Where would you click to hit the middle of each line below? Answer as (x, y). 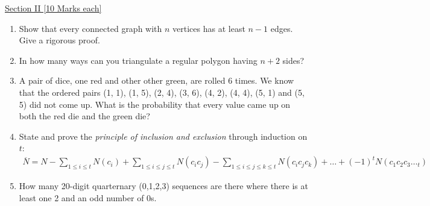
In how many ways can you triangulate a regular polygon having (138, 60)
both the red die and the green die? (84, 116)
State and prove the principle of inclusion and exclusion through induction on (163, 136)
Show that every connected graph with (90, 28)
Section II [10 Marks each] (53, 8)
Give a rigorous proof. (59, 40)
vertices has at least (209, 28)
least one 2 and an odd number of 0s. (88, 197)
